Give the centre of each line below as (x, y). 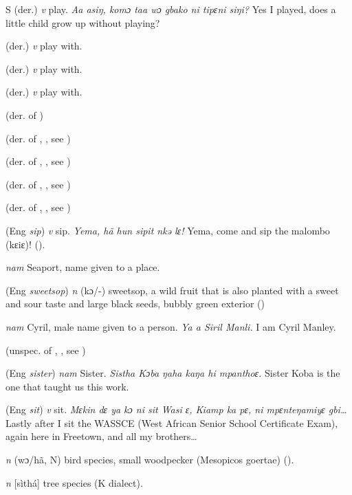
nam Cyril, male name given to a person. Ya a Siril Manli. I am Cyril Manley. (171, 326)
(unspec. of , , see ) (46, 350)
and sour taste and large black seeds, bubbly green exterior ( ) (135, 304)
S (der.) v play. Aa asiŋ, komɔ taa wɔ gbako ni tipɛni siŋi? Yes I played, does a (171, 9)
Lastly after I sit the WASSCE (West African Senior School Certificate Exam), (172, 422)
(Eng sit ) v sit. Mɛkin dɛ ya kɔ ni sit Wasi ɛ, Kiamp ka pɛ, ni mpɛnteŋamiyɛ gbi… (176, 409)
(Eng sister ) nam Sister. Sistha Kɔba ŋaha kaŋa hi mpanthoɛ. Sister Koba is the (173, 373)
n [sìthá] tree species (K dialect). (74, 482)
